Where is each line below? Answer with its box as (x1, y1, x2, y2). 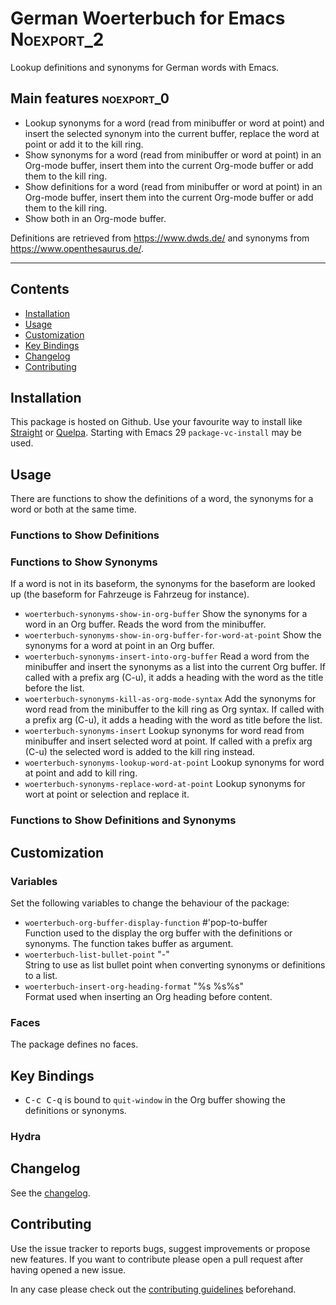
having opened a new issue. (10, 1263, 127, 1276)
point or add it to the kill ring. (24, 138, 144, 150)
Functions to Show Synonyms (10, 555, 158, 569)
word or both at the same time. (10, 503, 137, 516)
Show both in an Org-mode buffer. (24, 212, 167, 224)
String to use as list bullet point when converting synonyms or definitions (24, 959, 326, 971)
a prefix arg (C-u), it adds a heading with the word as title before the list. (24, 714, 323, 726)
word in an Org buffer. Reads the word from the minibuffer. (24, 618, 267, 631)
